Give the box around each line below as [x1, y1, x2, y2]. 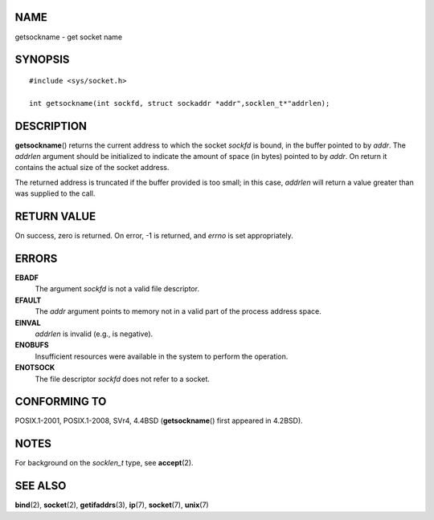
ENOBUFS [14, 340, 49, 350]
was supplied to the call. [14, 189, 96, 198]
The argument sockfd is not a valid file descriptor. [35, 284, 200, 294]
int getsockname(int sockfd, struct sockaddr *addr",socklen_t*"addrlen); [29, 99, 330, 108]
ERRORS [14, 251, 58, 265]
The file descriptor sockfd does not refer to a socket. [35, 374, 211, 384]
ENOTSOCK [14, 363, 55, 372]
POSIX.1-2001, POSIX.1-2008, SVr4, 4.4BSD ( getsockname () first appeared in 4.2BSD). [14, 416, 303, 425]
